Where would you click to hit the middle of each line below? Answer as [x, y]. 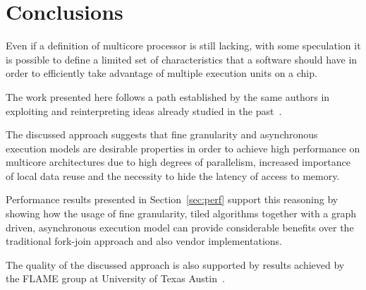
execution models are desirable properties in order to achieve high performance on [183, 148]
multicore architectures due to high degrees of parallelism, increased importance [178, 162]
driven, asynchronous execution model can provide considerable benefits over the [180, 227]
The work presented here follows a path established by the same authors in [168, 96]
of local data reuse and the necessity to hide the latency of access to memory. [173, 175]
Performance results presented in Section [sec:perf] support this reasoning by [172, 199]
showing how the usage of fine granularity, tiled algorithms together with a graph [181, 213]
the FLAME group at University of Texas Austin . [115, 278]
